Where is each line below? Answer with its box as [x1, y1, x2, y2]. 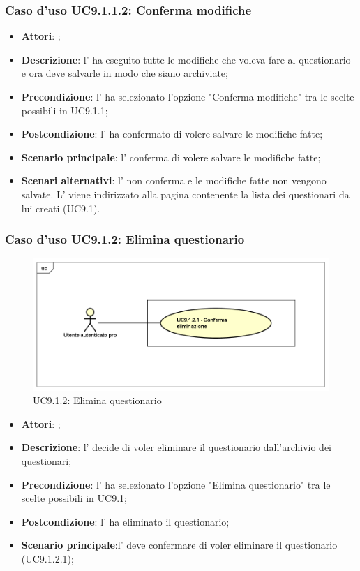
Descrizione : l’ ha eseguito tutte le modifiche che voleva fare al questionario [21, 52, 351, 66]
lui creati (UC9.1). [21, 200, 100, 215]
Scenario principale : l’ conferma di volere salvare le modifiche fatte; [21, 149, 321, 164]
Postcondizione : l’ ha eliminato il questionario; [21, 514, 230, 528]
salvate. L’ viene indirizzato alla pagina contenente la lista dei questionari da [21, 186, 350, 201]
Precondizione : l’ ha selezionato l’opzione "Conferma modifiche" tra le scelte [21, 89, 354, 103]
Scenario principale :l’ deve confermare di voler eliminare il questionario [21, 537, 338, 552]
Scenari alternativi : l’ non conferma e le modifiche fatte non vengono [21, 173, 327, 188]
